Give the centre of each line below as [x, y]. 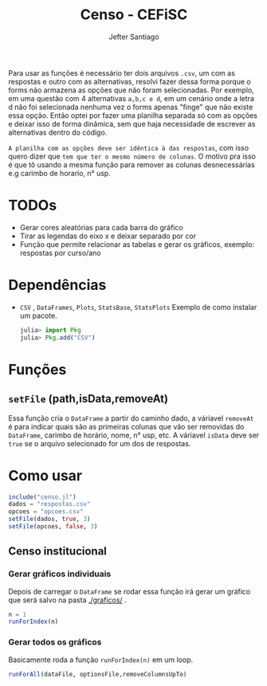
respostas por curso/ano [60, 253]
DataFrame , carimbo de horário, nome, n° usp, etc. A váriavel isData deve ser [134, 435]
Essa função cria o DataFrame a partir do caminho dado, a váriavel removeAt [131, 418]
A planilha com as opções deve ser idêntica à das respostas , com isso [129, 147]
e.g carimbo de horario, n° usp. [60, 173]
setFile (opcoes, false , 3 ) [53, 527]
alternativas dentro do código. [58, 132]
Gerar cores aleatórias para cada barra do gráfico [101, 227]
